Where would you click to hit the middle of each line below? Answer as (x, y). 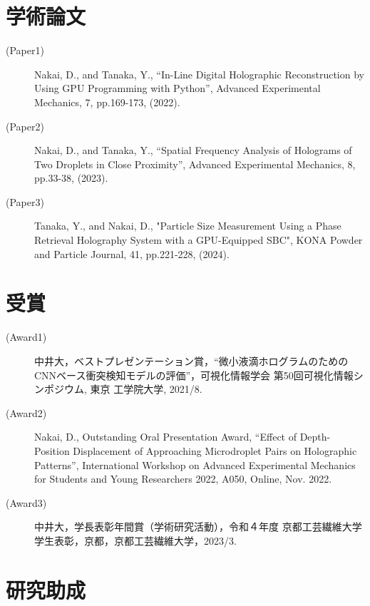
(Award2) (26, 412)
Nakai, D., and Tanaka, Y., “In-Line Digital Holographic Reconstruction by (199, 74)
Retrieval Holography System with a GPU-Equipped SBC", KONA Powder (199, 240)
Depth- (315, 437)
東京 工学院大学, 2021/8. (146, 389)
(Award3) (26, 502)
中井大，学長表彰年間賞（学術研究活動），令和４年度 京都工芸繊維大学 (198, 527)
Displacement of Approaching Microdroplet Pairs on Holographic (215, 450)
